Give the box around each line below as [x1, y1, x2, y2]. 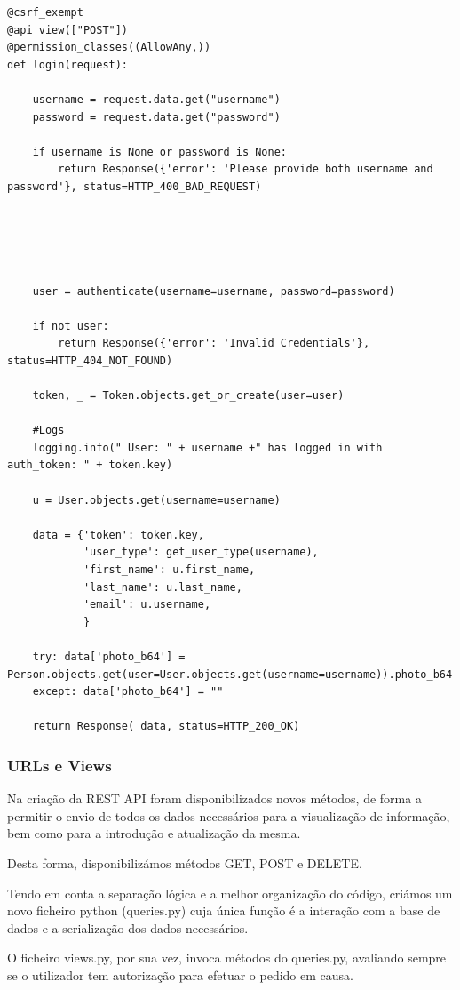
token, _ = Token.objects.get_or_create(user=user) [32, 389, 345, 403]
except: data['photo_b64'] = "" [32, 685, 224, 699]
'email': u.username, [83, 598, 211, 611]
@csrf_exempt [7, 6, 83, 19]
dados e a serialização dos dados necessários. [7, 918, 249, 937]
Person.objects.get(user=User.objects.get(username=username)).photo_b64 [7, 667, 453, 681]
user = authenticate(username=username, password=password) [32, 284, 395, 298]
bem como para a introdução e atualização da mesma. [7, 824, 301, 842]
